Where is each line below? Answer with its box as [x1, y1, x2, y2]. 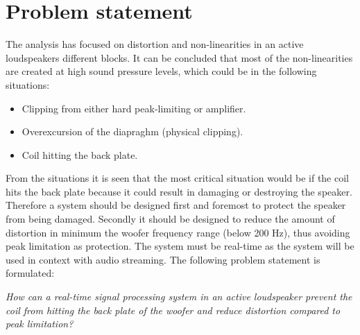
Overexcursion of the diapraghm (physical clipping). [22, 124, 243, 139]
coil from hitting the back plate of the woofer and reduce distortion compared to [6, 302, 341, 317]
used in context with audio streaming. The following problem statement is [6, 252, 320, 266]
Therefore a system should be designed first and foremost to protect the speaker [6, 198, 346, 212]
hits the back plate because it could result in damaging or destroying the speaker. [6, 184, 352, 198]
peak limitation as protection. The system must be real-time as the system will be [6, 239, 354, 253]
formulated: [6, 266, 55, 280]
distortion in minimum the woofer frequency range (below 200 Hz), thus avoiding [6, 225, 350, 239]
